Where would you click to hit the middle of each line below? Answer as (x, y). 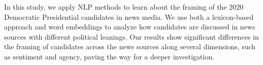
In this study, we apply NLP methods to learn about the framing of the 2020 (124, 7)
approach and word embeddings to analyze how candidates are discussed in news (130, 27)
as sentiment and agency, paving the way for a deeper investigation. (109, 56)
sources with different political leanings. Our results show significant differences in (131, 36)
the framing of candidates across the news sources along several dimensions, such (130, 46)
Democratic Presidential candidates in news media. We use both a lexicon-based (129, 17)
